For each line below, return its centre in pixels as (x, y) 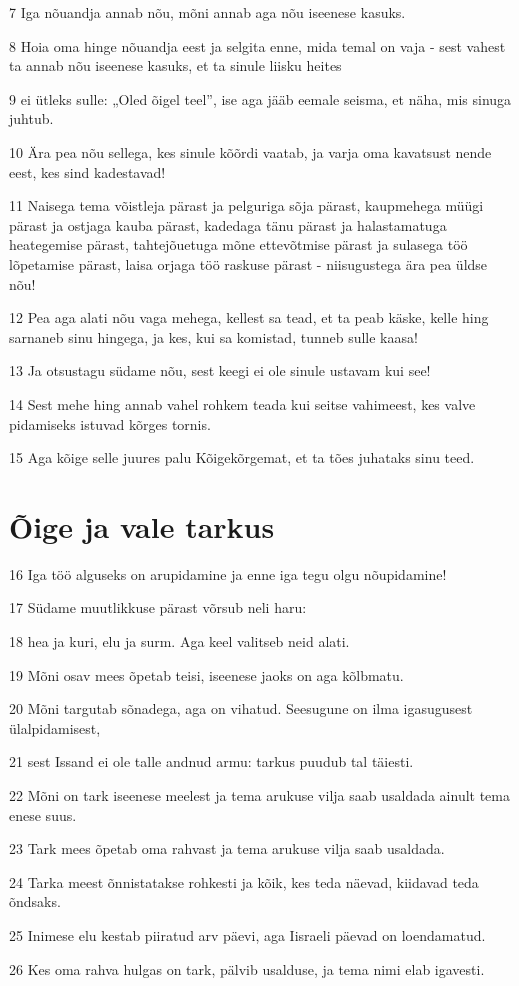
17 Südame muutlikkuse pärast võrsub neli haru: (158, 607)
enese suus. (43, 814)
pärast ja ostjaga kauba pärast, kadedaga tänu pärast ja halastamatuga (228, 224)
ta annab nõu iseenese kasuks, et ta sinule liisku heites (175, 65)
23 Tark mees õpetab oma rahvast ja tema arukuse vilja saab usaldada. (227, 848)
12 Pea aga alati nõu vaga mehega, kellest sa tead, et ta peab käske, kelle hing (249, 317)
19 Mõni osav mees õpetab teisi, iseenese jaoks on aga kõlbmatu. (206, 674)
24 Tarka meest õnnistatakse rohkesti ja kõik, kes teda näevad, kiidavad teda (244, 881)
